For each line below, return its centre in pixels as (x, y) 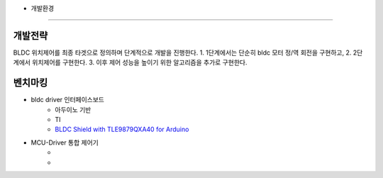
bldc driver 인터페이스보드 (67, 100)
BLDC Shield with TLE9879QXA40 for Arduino (122, 129)
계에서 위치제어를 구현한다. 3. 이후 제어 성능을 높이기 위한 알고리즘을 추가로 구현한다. (130, 62)
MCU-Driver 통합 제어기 (65, 143)
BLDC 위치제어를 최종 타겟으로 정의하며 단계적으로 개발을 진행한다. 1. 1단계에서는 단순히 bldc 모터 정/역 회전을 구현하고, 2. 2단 (188, 52)
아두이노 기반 (73, 109)
